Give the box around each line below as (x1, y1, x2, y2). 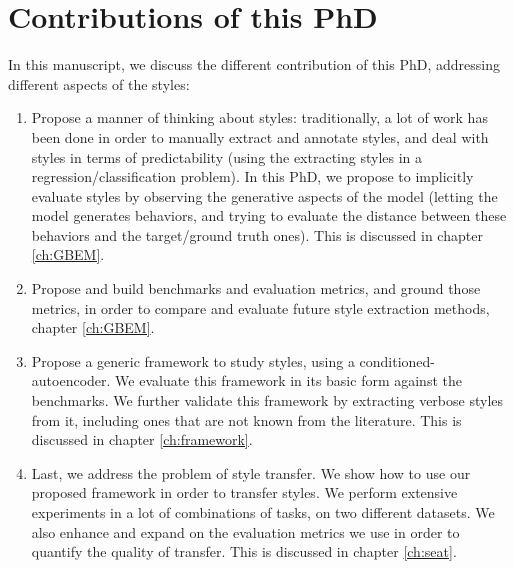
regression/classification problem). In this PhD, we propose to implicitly (31, 166, 474, 187)
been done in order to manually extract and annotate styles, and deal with (31, 126, 489, 147)
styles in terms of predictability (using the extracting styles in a (31, 146, 423, 167)
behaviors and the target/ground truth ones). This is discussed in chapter (31, 224, 483, 245)
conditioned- (359, 350, 436, 371)
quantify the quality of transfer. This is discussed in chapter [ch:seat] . (31, 541, 457, 562)
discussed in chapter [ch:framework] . (31, 429, 253, 450)
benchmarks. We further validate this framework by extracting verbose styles (31, 390, 504, 411)
